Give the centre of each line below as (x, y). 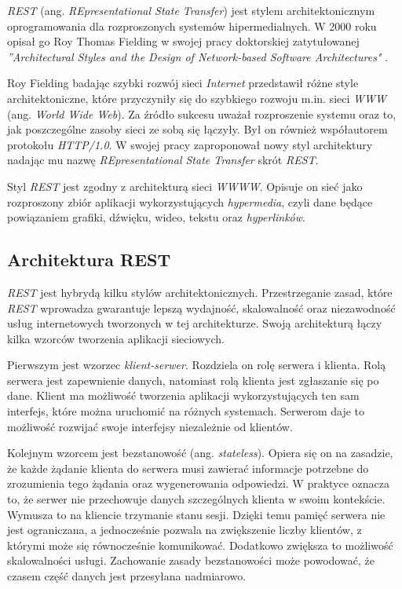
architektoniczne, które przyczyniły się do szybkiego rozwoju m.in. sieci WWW (197, 98)
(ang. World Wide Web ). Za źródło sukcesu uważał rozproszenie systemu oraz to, (202, 113)
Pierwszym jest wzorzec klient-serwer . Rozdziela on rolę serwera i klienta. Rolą (197, 365)
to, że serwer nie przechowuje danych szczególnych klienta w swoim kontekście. (196, 499)
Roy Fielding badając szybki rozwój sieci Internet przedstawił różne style (183, 83)
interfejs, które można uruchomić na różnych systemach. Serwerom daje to (186, 411)
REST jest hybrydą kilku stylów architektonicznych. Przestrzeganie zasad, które (200, 292)
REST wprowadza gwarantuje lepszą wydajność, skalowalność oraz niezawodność (201, 307)
